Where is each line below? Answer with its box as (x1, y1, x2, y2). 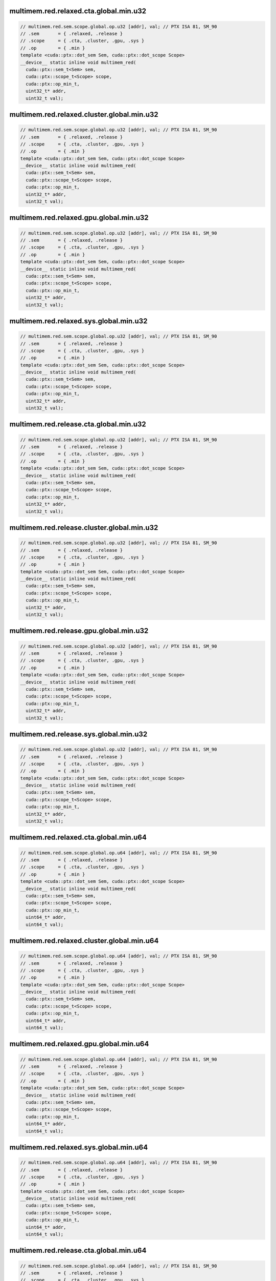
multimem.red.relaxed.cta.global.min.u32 (9, 7, 147, 15)
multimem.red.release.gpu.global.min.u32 (9, 627, 149, 635)
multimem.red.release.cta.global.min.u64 (9, 1246, 147, 1255)
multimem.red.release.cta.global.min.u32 (9, 420, 147, 429)
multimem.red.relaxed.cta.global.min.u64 (9, 833, 147, 842)
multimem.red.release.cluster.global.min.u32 (9, 523, 158, 532)
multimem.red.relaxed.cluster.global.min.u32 (9, 110, 158, 119)
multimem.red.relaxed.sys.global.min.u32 (9, 317, 148, 325)
